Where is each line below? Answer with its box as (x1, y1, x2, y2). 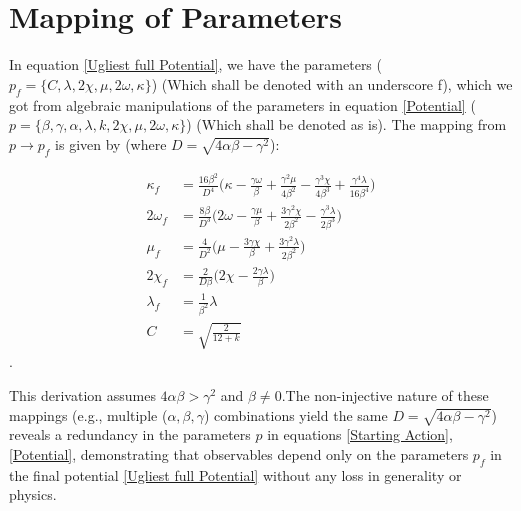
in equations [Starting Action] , (267, 424, 453, 445)
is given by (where (55, 133, 167, 154)
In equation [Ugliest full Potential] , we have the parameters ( (9, 54, 382, 75)
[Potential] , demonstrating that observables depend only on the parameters (9, 443, 469, 464)
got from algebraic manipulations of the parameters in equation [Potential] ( (9, 94, 476, 115)
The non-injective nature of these (285, 385, 489, 406)
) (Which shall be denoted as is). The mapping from (186, 114, 507, 135)
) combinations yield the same (204, 404, 388, 425)
